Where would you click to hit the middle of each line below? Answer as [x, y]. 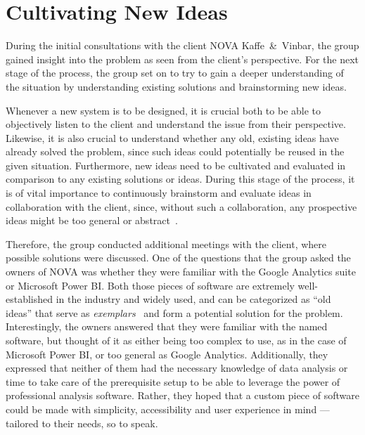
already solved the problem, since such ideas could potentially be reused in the [175, 151]
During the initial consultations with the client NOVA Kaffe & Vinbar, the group [182, 45]
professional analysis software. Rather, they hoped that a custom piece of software [182, 395]
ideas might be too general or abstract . [92, 220]
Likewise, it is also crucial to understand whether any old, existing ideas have [172, 137]
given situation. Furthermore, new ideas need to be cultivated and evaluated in [176, 165]
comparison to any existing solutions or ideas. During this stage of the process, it [180, 179]
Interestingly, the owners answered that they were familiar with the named [167, 326]
